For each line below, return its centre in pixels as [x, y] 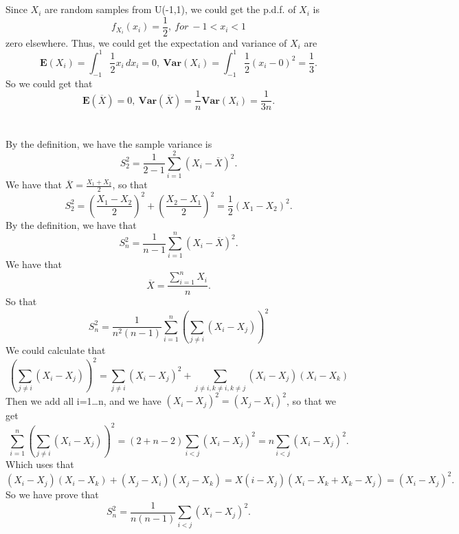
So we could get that [49, 83]
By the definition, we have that [71, 224]
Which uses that [40, 464]
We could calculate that [56, 350]
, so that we [312, 400]
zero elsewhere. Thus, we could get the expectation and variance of [146, 42]
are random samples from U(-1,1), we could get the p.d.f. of [170, 9]
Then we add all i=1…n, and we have [83, 400]
